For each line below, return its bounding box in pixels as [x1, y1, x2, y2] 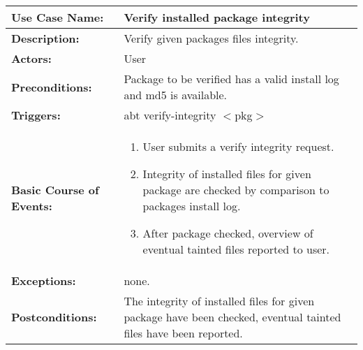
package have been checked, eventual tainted [124, 309, 341, 325]
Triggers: [11, 107, 61, 123]
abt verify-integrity [124, 107, 216, 123]
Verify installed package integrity [124, 9, 310, 25]
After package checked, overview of [142, 225, 313, 241]
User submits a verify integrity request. [142, 138, 334, 154]
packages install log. [142, 198, 241, 214]
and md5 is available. [124, 87, 228, 103]
